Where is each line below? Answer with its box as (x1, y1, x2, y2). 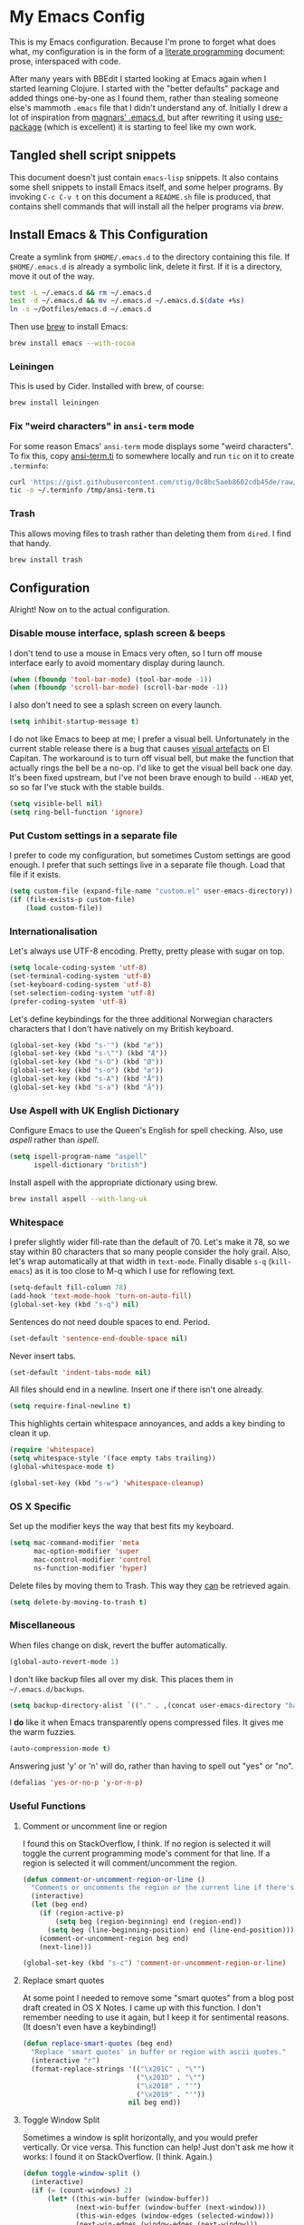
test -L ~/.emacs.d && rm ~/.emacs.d (9, 288, 152, 297)
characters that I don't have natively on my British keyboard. (9, 1023, 233, 1034)
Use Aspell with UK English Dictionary (9, 1104, 180, 1117)
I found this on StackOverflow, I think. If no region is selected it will (22, 1838, 271, 1848)
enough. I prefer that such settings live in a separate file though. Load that (9, 859, 286, 870)
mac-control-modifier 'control (33, 1554, 152, 1564)
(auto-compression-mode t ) (9, 1744, 111, 1753)
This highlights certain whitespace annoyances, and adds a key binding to (9, 1418, 286, 1429)
